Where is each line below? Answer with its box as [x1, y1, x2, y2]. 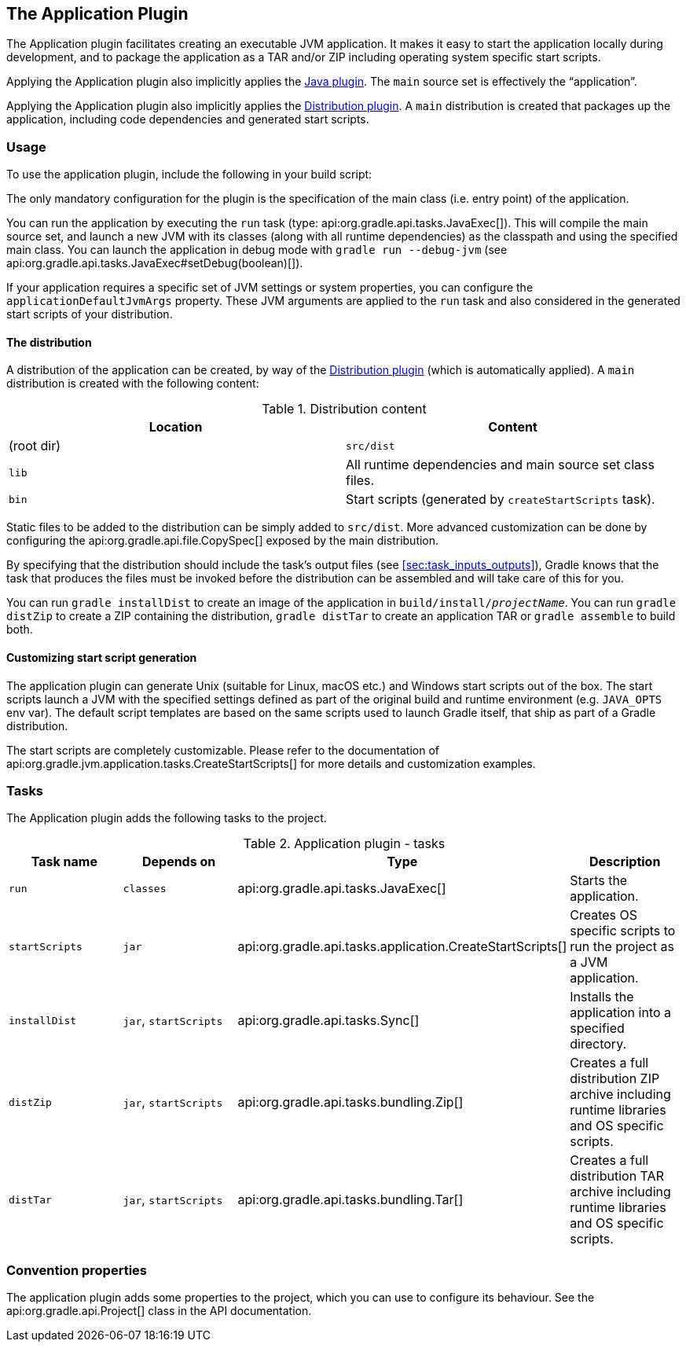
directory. [570, 1036, 627, 1052]
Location [149, 419, 203, 435]
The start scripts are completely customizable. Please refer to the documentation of [6, 743, 440, 757]
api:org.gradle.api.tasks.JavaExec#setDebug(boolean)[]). [6, 256, 303, 270]
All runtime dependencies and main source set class [346, 457, 655, 473]
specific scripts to [570, 923, 676, 939]
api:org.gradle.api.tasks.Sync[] [237, 1012, 420, 1029]
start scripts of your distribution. [6, 307, 173, 321]
